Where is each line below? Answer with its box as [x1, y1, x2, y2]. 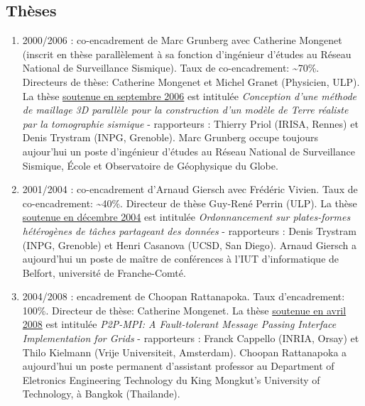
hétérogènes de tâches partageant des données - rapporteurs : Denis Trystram [22, 223, 356, 238]
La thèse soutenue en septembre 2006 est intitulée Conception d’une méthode [22, 88, 357, 103]
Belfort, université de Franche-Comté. [22, 265, 186, 280]
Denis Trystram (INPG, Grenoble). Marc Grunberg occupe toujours [22, 130, 318, 145]
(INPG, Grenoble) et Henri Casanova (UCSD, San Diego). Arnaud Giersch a [22, 237, 356, 252]
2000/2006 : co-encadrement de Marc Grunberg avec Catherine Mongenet [22, 33, 342, 48]
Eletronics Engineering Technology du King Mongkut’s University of [22, 372, 320, 387]
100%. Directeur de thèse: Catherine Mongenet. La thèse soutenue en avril [22, 302, 347, 317]
